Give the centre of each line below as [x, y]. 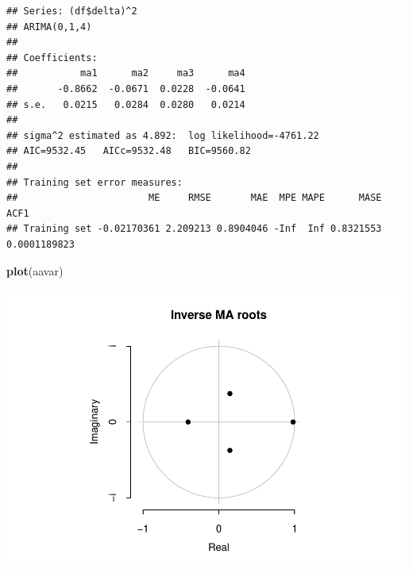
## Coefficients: [52, 58]
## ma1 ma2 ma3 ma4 [126, 73]
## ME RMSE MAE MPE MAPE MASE [194, 198]
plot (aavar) [35, 270]
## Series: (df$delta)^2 [72, 11]
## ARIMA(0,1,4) [49, 27]
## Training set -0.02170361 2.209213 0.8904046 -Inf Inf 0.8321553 [194, 229]
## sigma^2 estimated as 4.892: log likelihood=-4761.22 [163, 135]
